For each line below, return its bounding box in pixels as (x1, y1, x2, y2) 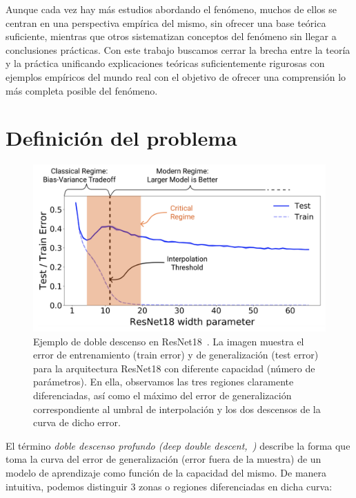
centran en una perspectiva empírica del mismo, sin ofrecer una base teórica (6, 15, 326, 30)
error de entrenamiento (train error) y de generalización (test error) (33, 347, 319, 362)
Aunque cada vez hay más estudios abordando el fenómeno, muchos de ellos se (6, 2, 337, 16)
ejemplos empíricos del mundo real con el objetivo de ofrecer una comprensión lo (6, 69, 346, 84)
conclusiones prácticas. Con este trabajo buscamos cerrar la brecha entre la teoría (6, 42, 350, 57)
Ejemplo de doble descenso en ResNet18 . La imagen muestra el (33, 334, 304, 348)
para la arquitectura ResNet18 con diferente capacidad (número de (33, 361, 315, 375)
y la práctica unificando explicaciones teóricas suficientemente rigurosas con (6, 56, 325, 70)
